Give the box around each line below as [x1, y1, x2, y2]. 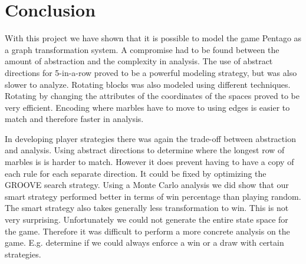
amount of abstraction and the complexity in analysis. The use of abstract [5, 55, 273, 67]
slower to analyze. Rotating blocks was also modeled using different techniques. [5, 78, 291, 90]
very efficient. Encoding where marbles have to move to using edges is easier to [5, 101, 290, 113]
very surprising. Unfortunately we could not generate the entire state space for [5, 213, 288, 226]
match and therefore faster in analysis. [5, 113, 144, 125]
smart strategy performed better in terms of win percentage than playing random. [5, 190, 301, 202]
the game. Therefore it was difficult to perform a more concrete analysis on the [5, 225, 290, 237]
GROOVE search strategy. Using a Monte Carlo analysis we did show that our [5, 179, 289, 191]
